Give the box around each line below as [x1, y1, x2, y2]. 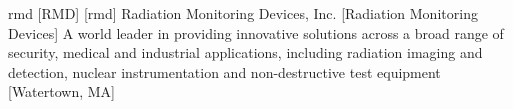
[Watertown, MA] [8, 81, 116, 102]
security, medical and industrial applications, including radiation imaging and [8, 42, 483, 63]
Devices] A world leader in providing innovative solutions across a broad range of [8, 22, 504, 43]
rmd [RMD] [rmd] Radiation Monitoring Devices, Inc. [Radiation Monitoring [8, 3, 478, 23]
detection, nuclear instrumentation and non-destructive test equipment [8, 61, 441, 82]
